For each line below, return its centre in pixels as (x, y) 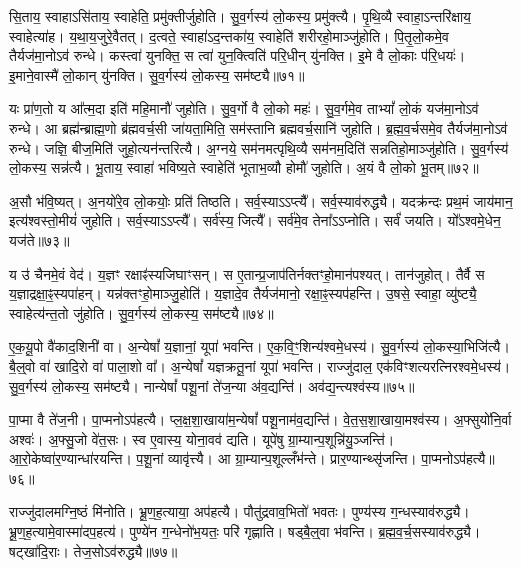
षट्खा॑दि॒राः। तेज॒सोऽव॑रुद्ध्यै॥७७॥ (93, 550)
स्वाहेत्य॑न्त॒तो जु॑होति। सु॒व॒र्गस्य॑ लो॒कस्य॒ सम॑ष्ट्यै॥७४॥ (141, 312)
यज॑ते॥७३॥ (39, 239)
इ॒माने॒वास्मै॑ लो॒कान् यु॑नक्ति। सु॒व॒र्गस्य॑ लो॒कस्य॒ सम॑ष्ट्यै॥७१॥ (157, 74)
